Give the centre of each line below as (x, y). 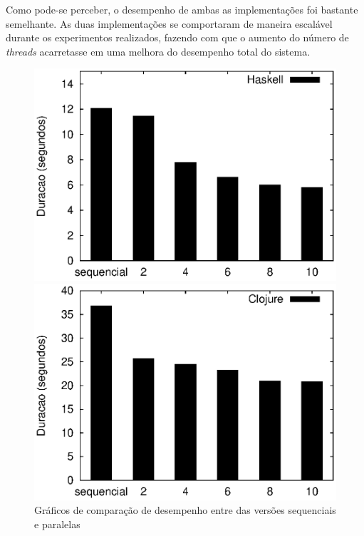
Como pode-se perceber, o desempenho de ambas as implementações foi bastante (182, 9)
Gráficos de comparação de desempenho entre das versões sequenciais (185, 510)
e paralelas (57, 524)
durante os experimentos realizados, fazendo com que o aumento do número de (177, 37)
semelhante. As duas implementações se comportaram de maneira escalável (169, 23)
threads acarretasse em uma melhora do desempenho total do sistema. (158, 51)
